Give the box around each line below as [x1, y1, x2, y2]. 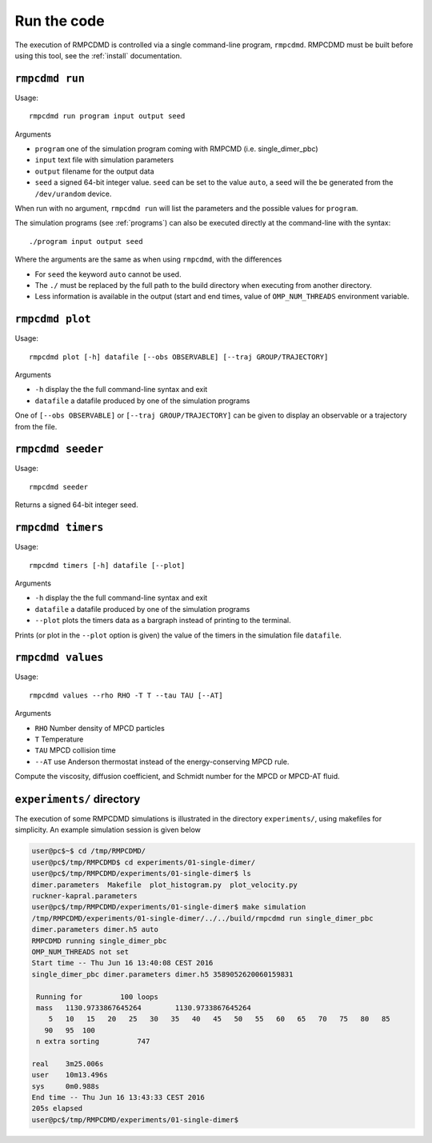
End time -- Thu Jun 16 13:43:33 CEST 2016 [31, 1093, 206, 1102]
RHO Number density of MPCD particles [34, 723, 166, 733]
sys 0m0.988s [31, 1081, 100, 1091]
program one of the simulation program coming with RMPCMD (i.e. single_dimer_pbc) [34, 144, 319, 154]
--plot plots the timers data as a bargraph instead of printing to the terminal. [34, 616, 291, 625]
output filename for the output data [34, 166, 155, 176]
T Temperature [34, 734, 84, 744]
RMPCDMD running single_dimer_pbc [31, 936, 167, 945]
